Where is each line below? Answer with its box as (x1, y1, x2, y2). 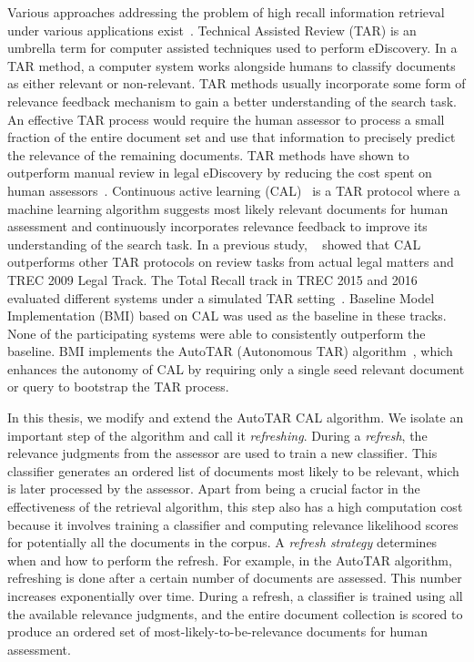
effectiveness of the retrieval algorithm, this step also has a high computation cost (7, 497, 463, 516)
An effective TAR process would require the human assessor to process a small (7, 109, 445, 128)
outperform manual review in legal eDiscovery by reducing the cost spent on (7, 163, 432, 182)
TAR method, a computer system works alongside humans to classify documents (7, 56, 456, 75)
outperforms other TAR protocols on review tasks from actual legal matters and (7, 252, 454, 271)
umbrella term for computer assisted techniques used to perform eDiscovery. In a (7, 38, 458, 57)
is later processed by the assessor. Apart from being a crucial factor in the (7, 479, 420, 498)
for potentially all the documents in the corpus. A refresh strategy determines (7, 533, 438, 552)
